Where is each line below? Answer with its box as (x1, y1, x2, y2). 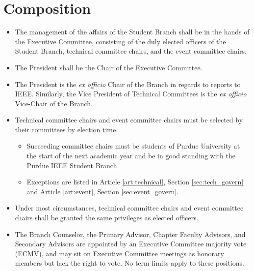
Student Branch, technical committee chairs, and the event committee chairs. (15, 46, 247, 56)
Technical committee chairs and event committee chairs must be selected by (15, 115, 243, 125)
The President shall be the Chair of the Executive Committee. (15, 62, 203, 72)
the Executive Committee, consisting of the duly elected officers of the (15, 36, 226, 46)
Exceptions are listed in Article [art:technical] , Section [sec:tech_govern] (26, 177, 244, 187)
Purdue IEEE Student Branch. (26, 160, 119, 170)
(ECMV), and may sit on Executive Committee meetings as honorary (15, 248, 224, 258)
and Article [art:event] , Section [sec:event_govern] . (26, 186, 178, 196)
